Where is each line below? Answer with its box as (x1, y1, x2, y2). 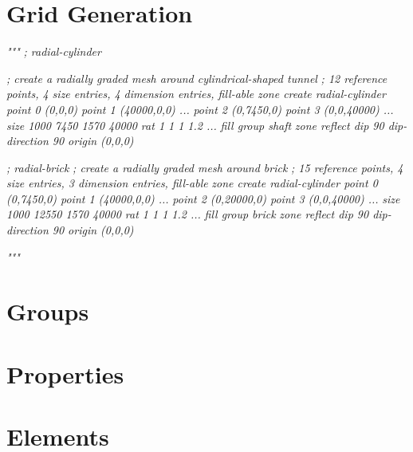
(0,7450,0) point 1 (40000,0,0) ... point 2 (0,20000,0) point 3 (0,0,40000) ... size (6, 190, 400, 206)
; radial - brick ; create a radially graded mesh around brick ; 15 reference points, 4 (6, 159, 403, 175)
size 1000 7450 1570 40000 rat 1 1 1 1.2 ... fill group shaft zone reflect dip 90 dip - (6, 116, 407, 133)
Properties (6, 357, 124, 390)
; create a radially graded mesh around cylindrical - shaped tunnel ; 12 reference (6, 69, 387, 86)
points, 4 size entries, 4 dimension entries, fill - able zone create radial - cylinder (6, 85, 386, 102)
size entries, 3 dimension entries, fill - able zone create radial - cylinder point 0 (6, 175, 378, 191)
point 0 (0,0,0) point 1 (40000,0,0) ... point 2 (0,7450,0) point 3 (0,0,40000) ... (6, 100, 394, 117)
